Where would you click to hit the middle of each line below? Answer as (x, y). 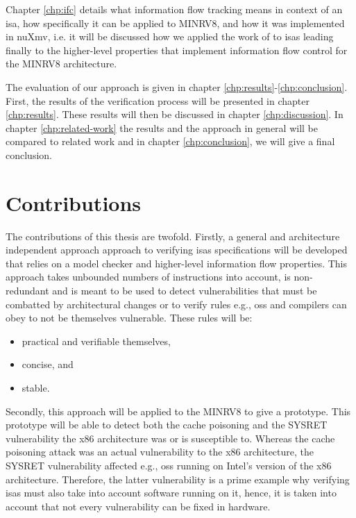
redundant (27, 291)
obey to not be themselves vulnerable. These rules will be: (129, 318)
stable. (36, 387)
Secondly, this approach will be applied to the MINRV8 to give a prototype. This (178, 411)
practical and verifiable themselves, (96, 341)
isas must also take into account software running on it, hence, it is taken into (171, 493)
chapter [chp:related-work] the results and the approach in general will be (162, 127)
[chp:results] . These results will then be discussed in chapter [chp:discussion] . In (175, 114)
